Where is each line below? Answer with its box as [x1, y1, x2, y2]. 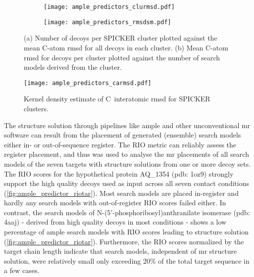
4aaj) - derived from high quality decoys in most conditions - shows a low [4, 217, 227, 227]
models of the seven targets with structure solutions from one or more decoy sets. [4, 158, 251, 169]
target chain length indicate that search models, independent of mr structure [4, 246, 237, 256]
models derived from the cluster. [24, 62, 122, 72]
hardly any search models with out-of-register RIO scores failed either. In [4, 197, 226, 208]
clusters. [24, 103, 49, 113]
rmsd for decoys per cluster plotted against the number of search [24, 52, 220, 62]
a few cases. [4, 265, 40, 276]
